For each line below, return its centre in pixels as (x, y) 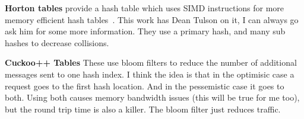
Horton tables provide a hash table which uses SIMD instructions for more (145, 8)
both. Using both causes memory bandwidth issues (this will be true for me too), (152, 97)
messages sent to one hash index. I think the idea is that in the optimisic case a (150, 74)
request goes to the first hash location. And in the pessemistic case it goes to (145, 86)
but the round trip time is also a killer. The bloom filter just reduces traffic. (143, 109)
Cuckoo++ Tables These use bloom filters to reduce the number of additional (151, 62)
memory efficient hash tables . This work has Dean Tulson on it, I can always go (152, 19)
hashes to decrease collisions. (57, 42)
